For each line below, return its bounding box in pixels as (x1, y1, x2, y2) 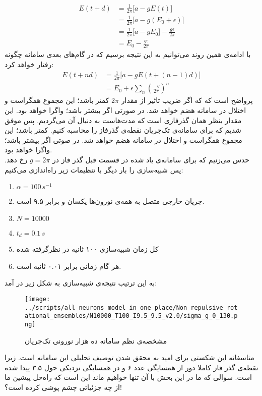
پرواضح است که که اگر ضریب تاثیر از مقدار (121, 95, 253, 105)
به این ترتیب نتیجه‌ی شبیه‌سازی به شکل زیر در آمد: (5, 277, 157, 288)
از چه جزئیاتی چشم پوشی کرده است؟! (5, 381, 122, 392)
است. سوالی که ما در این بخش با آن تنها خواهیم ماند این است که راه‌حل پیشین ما (5, 372, 252, 382)
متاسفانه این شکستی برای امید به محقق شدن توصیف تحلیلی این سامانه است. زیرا (5, 352, 254, 363)
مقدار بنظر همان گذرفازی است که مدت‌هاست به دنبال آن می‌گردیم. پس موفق (5, 115, 242, 125)
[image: (25, 295, 50, 303)
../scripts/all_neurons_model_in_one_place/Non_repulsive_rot (25, 304, 238, 311)
